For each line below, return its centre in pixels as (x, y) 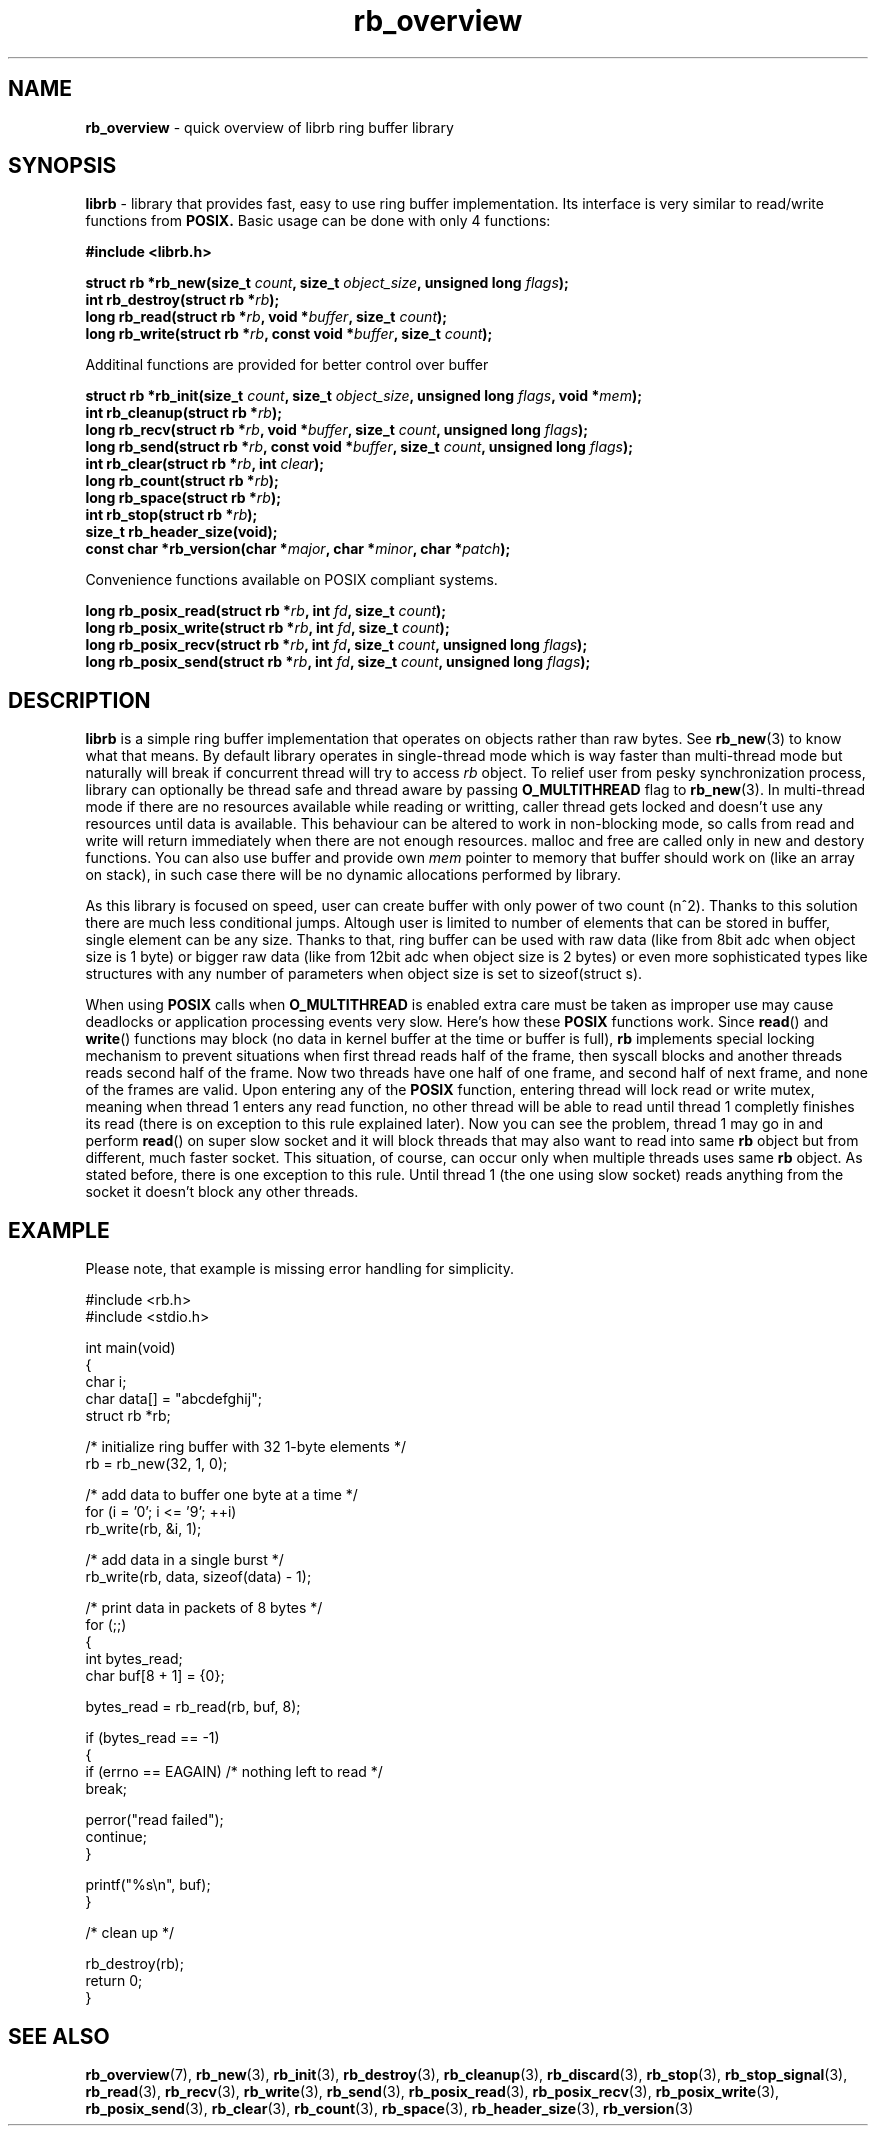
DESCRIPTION (79, 700)
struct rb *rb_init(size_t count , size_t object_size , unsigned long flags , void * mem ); (363, 396)
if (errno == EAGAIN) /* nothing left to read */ (234, 1772)
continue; (116, 1837)
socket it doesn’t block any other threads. (222, 1192)
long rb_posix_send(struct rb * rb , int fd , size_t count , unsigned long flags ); (338, 662)
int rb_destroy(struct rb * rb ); (182, 300)
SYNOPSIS (62, 166)
